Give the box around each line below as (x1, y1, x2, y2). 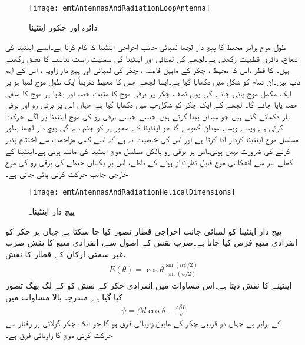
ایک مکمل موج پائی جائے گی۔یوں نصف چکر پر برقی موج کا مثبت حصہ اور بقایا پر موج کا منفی (5, 86, 291, 99)
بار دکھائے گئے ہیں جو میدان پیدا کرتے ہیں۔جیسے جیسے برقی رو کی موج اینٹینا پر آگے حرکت (5, 109, 290, 122)
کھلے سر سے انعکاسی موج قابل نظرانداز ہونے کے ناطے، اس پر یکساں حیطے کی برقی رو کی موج (5, 156, 293, 168)
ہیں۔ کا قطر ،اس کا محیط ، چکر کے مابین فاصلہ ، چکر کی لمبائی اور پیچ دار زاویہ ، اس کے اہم (5, 63, 290, 76)
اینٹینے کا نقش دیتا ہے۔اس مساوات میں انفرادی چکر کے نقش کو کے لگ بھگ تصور (5, 279, 292, 292)
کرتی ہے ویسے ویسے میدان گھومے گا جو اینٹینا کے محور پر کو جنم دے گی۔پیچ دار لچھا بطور (5, 121, 283, 133)
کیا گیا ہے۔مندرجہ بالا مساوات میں (5, 290, 123, 303)
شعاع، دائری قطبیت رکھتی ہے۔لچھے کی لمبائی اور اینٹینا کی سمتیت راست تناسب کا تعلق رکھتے (5, 52, 298, 64)
